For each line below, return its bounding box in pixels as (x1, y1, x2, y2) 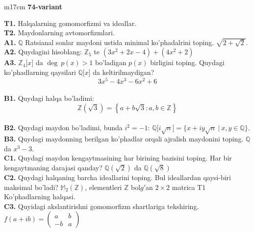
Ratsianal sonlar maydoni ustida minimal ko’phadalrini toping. (25, 37, 214, 47)
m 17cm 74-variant (4, 1, 62, 11)
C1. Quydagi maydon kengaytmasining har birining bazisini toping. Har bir (4, 153, 232, 163)
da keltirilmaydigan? (93, 67, 154, 77)
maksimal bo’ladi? (4, 182, 58, 192)
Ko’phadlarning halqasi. (4, 191, 76, 202)
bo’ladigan (95, 57, 127, 68)
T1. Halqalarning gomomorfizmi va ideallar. (4, 18, 137, 28)
